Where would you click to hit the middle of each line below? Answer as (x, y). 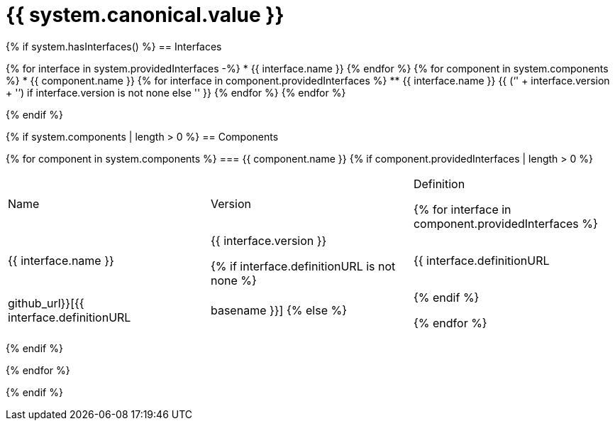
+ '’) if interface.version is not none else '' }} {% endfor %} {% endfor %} (176, 92)
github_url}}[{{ (46, 303)
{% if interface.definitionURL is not (303, 266)
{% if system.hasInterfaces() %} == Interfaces (114, 46)
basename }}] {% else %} (278, 310)
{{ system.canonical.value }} (145, 15)
